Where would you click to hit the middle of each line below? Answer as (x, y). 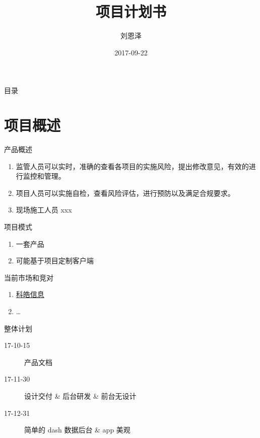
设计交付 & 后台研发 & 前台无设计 (80, 395)
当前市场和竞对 (29, 277)
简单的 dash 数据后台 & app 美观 (77, 430)
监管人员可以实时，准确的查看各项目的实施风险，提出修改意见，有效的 (132, 166)
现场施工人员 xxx (44, 210)
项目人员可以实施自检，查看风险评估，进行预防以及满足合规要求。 (125, 193)
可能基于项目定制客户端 (55, 261)
